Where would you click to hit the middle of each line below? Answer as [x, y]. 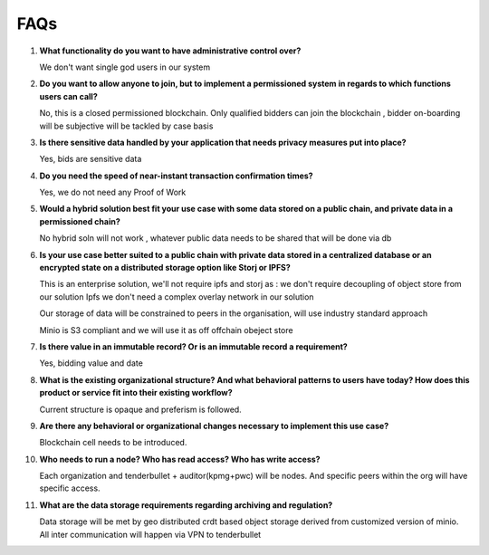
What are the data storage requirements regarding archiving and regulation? [186, 505]
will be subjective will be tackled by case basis [126, 126]
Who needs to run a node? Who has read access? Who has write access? [180, 459]
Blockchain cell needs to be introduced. [113, 443]
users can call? [69, 96]
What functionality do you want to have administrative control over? [170, 51]
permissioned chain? [80, 221]
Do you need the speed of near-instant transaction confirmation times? [176, 176]
